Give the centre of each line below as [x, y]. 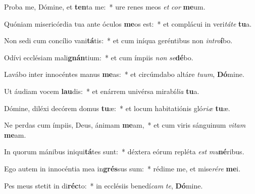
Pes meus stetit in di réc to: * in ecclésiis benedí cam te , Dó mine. [104, 185]
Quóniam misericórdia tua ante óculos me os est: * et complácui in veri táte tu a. [128, 23]
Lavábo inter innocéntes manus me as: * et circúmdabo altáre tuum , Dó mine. [124, 74]
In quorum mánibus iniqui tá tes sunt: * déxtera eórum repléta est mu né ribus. [124, 152]
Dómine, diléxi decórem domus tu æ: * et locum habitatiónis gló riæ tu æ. [117, 108]
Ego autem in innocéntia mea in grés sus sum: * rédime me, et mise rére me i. [122, 168]
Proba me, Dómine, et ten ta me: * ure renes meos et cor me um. [105, 7]
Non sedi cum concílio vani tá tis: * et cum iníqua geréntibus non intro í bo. [118, 40]
